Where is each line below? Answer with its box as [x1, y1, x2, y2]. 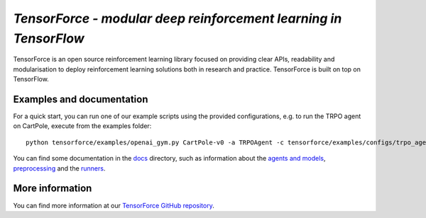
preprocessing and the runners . [13, 163, 106, 173]
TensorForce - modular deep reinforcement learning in [13, 11, 342, 26]
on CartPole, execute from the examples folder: [13, 122, 152, 130]
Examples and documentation [13, 93, 148, 105]
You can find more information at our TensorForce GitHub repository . [13, 201, 214, 210]
